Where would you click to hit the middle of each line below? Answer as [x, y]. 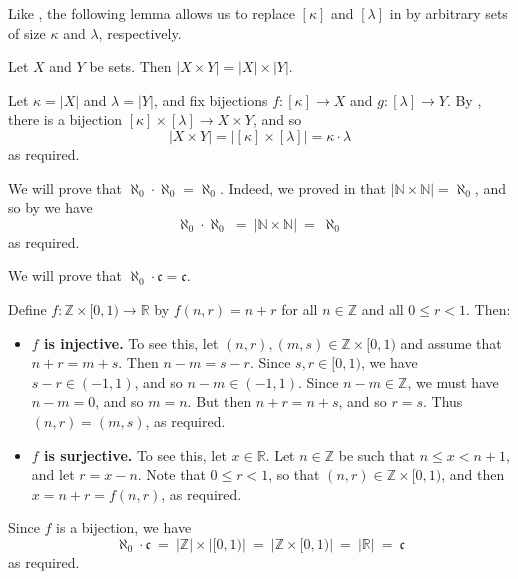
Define [27, 308]
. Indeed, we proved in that [302, 187]
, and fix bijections [210, 99]
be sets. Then [130, 66]
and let [53, 474]
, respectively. [140, 32]
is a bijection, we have [124, 527]
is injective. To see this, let [131, 342]
